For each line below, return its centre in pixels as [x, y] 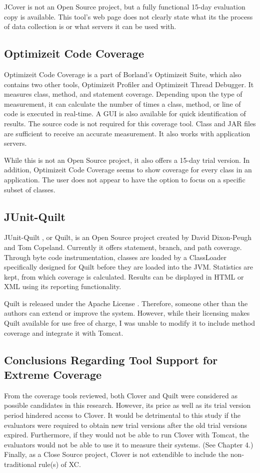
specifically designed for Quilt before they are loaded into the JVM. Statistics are [129, 267]
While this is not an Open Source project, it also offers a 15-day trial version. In [127, 160]
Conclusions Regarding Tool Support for [111, 360]
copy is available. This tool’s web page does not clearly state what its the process [128, 16]
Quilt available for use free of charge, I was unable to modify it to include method [129, 323]
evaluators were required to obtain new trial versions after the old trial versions [126, 425]
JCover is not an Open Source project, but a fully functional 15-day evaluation [125, 7]
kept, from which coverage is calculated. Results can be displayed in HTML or [124, 276]
